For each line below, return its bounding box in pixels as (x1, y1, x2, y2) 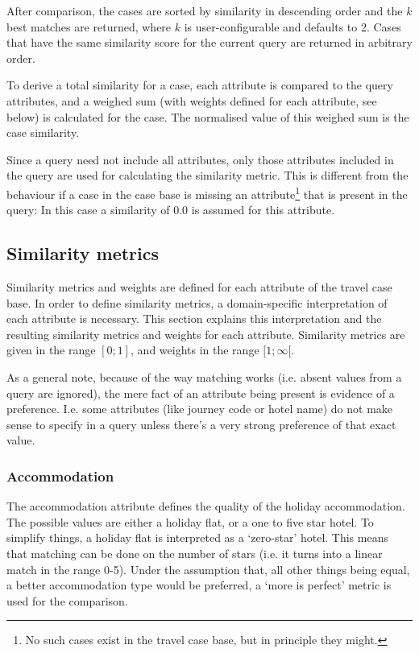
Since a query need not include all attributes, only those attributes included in (6, 151, 394, 167)
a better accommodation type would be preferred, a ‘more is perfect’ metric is (6, 577, 392, 593)
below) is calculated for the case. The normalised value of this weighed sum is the (6, 108, 409, 125)
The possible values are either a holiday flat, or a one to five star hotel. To (6, 513, 374, 530)
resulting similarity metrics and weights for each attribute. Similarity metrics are (6, 325, 405, 342)
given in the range (6, 341, 96, 358)
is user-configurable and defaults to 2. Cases (184, 18, 401, 35)
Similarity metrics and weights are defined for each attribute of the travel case (6, 278, 392, 295)
